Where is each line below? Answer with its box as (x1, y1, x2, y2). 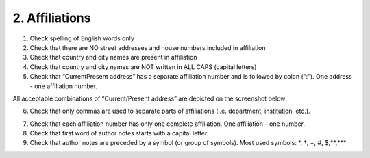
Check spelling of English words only (29, 34, 135, 42)
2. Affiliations (12, 10, 91, 25)
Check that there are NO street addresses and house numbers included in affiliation (29, 43, 266, 51)
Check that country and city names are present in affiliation (29, 53, 197, 62)
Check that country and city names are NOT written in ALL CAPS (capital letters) (29, 62, 257, 71)
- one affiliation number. (29, 82, 98, 90)
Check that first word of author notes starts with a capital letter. (29, 129, 209, 137)
